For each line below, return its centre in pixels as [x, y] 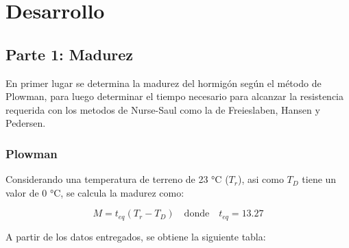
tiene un [319, 179]
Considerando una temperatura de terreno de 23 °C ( [117, 179]
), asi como [261, 179]
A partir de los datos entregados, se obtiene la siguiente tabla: [136, 236]
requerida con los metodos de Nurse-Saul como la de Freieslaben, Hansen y [163, 109]
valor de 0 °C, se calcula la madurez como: [95, 192]
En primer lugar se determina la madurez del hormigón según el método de [164, 83]
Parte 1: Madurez [70, 54]
